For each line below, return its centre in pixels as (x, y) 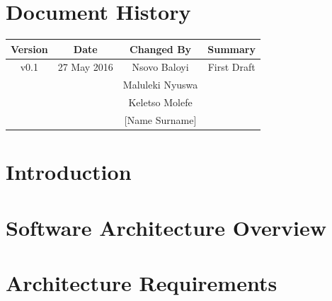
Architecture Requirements (142, 283)
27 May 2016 (85, 67)
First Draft (231, 67)
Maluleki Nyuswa (160, 85)
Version (29, 49)
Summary (231, 49)
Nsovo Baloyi (160, 67)
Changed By (161, 49)
